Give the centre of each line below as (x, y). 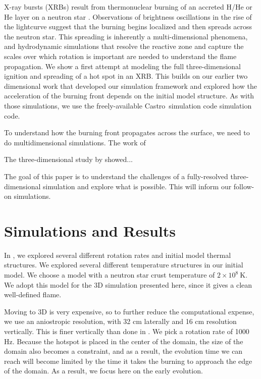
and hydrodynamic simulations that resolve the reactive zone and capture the (124, 46)
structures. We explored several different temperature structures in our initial (124, 265)
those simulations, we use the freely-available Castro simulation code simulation (128, 105)
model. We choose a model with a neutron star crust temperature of (110, 275)
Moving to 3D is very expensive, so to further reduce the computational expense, (129, 311)
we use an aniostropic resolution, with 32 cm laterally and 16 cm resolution (120, 321)
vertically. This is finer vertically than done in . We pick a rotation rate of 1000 (127, 331)
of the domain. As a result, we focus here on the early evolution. (103, 371)
